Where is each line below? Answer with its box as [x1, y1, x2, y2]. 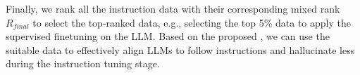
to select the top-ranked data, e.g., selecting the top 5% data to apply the [32, 15, 351, 29]
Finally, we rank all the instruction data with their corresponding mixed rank [6, 1, 340, 15]
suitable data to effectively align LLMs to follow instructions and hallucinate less [6, 42, 355, 57]
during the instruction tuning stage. [6, 56, 160, 71]
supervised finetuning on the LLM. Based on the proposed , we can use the [6, 29, 330, 43]
